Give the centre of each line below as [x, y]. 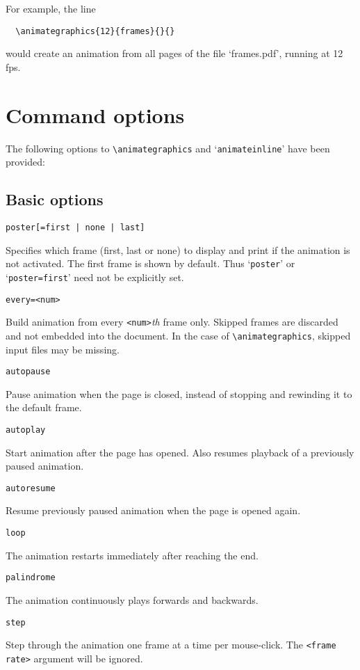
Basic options [55, 199]
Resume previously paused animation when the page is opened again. [153, 510]
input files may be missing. [63, 349]
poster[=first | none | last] [75, 228]
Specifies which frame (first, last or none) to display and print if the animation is [178, 249]
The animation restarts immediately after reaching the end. [132, 555]
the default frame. [44, 407]
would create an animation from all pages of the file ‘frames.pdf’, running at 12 [174, 53]
